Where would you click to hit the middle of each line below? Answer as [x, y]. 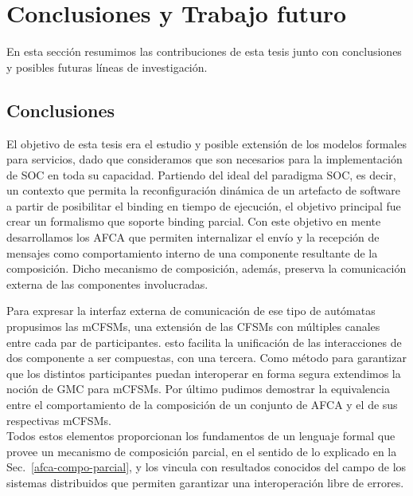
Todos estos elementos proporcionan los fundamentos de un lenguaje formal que [201, 436]
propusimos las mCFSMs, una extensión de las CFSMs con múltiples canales [193, 327]
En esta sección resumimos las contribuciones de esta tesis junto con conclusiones [204, 51]
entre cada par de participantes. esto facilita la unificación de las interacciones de [204, 342]
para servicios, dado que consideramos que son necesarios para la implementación [205, 159]
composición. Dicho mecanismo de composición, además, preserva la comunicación [206, 268]
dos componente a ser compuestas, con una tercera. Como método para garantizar [206, 358]
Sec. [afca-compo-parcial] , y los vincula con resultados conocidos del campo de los [206, 467]
